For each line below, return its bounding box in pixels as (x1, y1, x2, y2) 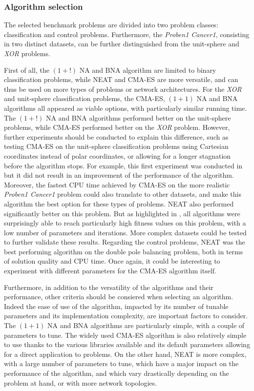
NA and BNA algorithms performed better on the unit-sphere (45, 112, 231, 123)
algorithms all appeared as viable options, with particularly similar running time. (4, 103, 247, 113)
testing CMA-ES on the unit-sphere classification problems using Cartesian (4, 141, 229, 151)
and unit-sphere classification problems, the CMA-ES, (4, 93, 165, 103)
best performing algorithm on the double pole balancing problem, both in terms (4, 246, 243, 256)
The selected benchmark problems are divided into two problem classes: (4, 20, 218, 30)
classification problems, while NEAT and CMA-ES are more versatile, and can (4, 74, 238, 84)
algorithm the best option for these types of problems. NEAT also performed (4, 198, 234, 208)
